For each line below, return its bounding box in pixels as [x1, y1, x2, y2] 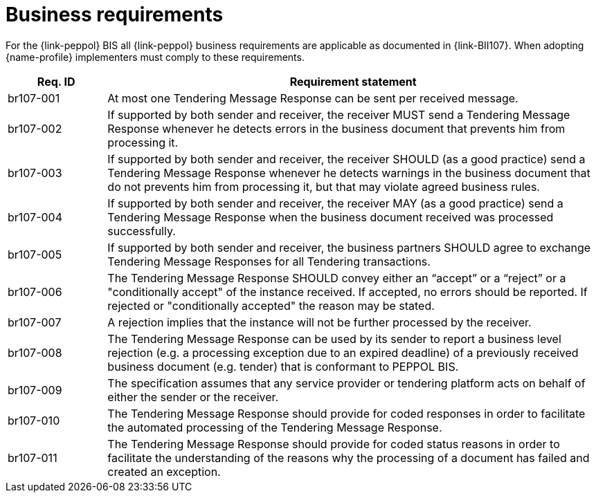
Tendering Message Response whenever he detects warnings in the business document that [107, 165, 590, 180]
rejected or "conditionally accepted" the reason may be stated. [107, 298, 435, 313]
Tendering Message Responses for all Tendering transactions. [107, 254, 431, 268]
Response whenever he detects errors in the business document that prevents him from [107, 121, 566, 136]
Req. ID [37, 74, 75, 89]
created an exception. [107, 464, 221, 479]
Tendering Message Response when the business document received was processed [107, 210, 554, 224]
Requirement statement [289, 74, 417, 89]
